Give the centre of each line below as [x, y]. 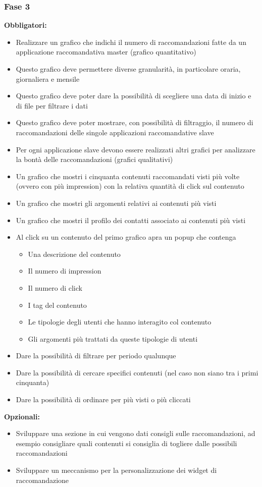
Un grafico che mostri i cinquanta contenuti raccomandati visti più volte [128, 176]
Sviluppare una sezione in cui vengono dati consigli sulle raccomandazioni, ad [136, 433]
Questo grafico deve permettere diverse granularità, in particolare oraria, [128, 69]
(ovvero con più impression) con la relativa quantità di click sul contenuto [130, 186]
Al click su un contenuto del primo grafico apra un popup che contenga [126, 237]
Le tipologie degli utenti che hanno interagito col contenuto [120, 322]
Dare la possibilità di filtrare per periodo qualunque [96, 356]
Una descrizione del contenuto [74, 254]
